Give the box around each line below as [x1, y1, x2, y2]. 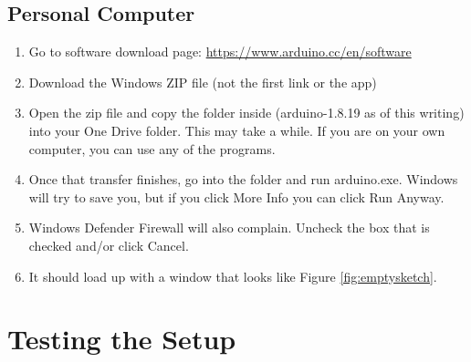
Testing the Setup [7, 320, 236, 357]
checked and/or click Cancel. [28, 235, 189, 254]
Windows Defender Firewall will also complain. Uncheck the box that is [28, 218, 430, 237]
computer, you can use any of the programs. [28, 139, 276, 158]
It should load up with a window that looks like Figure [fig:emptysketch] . [28, 266, 437, 285]
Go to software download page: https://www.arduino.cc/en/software [28, 42, 412, 61]
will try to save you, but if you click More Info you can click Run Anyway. [28, 187, 445, 206]
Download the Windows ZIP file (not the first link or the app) [28, 72, 377, 91]
